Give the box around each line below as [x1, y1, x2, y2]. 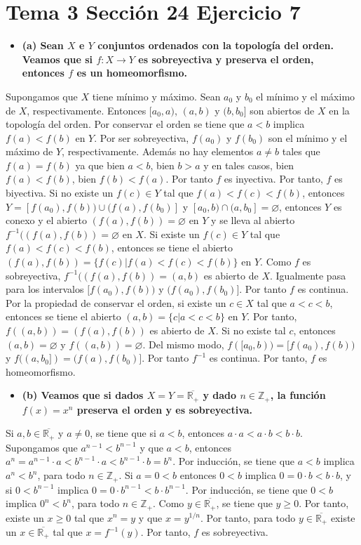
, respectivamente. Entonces [27, 103, 147, 117]
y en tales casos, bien [203, 157, 294, 172]
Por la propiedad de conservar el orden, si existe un [6, 295, 226, 310]
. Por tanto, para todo [200, 510, 296, 525]
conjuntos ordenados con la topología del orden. [97, 38, 334, 53]
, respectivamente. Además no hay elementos [62, 144, 254, 159]
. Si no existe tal [215, 323, 286, 337]
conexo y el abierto [6, 213, 87, 228]
